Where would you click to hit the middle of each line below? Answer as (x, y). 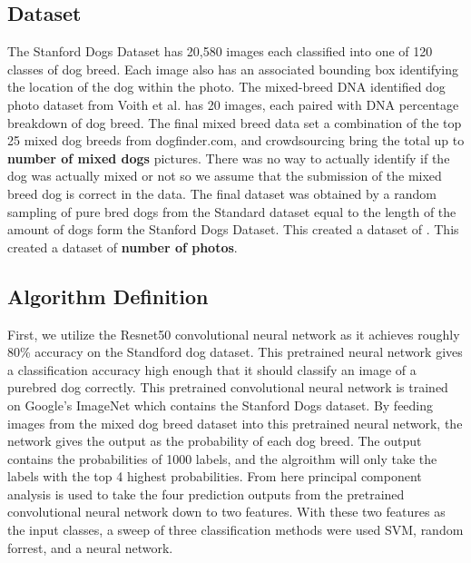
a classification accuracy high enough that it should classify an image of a (212, 369)
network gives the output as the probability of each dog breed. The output (215, 441)
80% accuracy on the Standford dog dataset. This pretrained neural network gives (235, 352)
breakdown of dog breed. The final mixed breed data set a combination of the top (235, 122)
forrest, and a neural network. (90, 547)
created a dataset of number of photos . (123, 247)
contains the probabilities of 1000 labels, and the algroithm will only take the (222, 458)
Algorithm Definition (108, 296)
